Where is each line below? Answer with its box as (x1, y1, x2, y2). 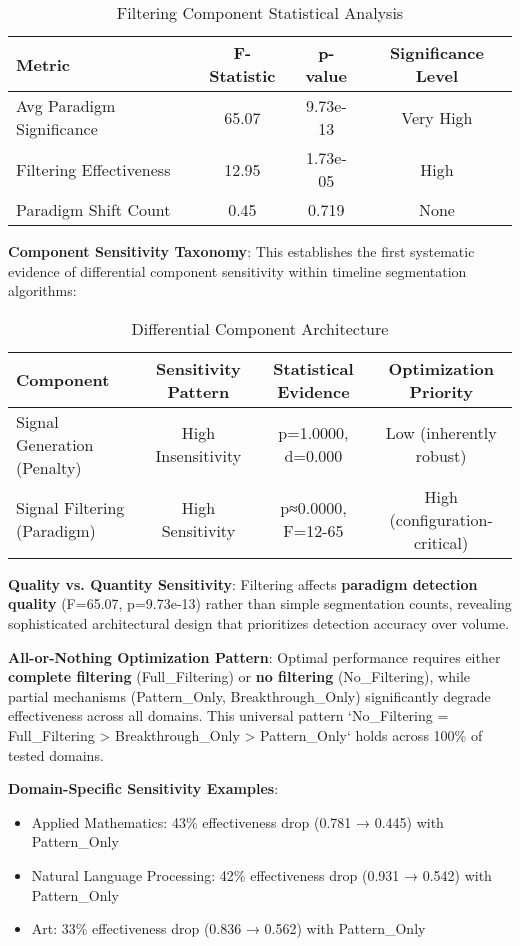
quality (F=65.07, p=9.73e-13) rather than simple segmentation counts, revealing (8, 593, 512, 614)
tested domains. (8, 744, 104, 765)
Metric (16, 52, 70, 76)
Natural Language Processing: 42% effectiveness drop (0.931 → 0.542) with (31, 864, 492, 885)
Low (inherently (385, 421, 497, 445)
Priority (409, 379, 473, 403)
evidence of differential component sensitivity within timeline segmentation (8, 260, 467, 281)
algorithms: (8, 280, 77, 301)
